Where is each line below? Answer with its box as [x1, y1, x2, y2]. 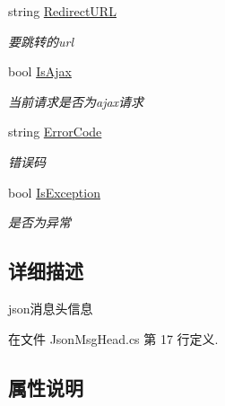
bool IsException [8, 182, 100, 201]
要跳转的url [8, 31, 74, 50]
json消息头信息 [8, 298, 93, 317]
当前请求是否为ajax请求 [8, 92, 144, 110]
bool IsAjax [8, 62, 72, 81]
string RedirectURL [8, 2, 117, 20]
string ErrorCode [8, 122, 102, 141]
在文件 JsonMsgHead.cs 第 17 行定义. [8, 329, 219, 348]
